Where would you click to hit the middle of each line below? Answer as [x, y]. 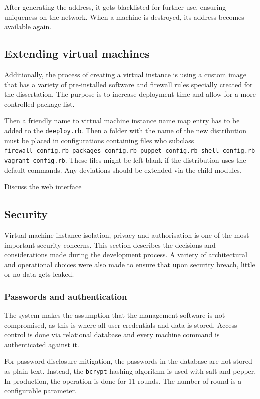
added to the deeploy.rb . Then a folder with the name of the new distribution [125, 130]
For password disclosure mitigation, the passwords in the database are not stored [128, 361]
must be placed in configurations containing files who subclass [99, 140]
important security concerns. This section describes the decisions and [110, 244]
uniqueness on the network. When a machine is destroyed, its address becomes [124, 16]
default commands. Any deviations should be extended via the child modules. [123, 170]
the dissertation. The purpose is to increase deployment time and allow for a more [130, 94]
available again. [28, 26]
